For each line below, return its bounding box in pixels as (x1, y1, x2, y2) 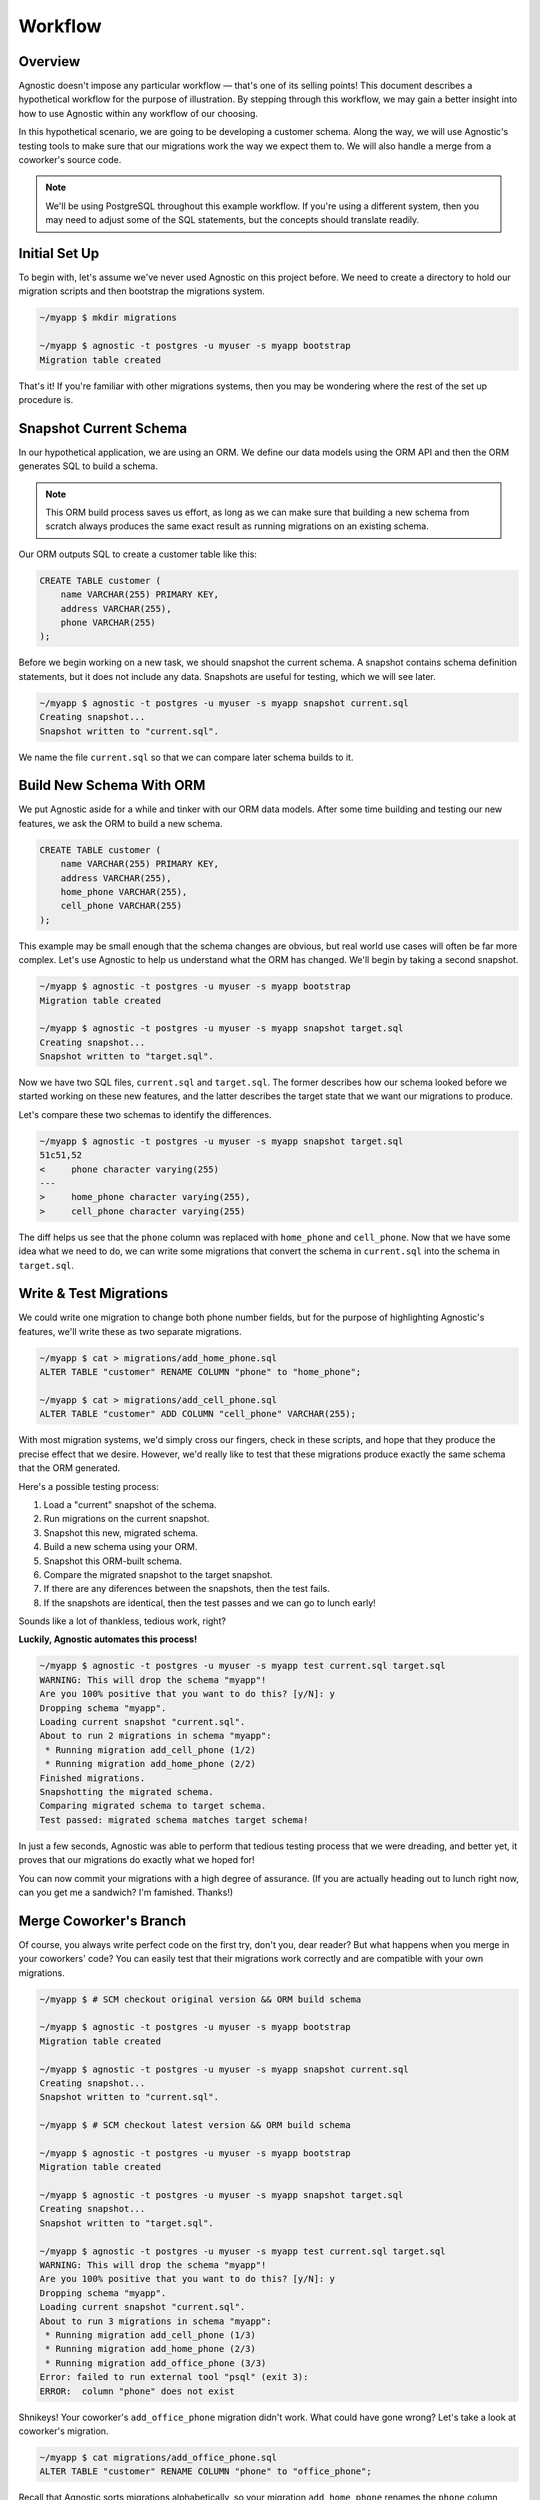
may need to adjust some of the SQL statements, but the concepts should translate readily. (45, 214, 420, 226)
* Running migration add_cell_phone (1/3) (45, 2329, 257, 2340)
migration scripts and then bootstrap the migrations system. (18, 285, 265, 297)
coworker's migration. (18, 2425, 109, 2437)
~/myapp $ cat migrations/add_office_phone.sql (39, 2451, 277, 2463)
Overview (18, 53, 81, 70)
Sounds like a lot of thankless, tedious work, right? (18, 1615, 227, 1627)
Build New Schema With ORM (18, 777, 206, 794)
